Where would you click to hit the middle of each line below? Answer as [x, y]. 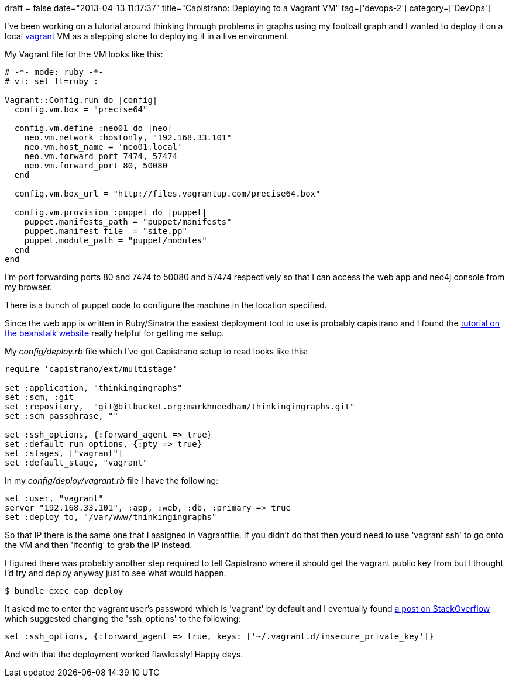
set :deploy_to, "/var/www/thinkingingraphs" [111, 517]
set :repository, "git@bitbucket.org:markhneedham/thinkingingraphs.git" [180, 407]
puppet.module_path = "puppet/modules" [116, 240]
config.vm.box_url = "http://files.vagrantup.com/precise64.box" [167, 194]
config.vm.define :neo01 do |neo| [93, 128]
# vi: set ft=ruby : [52, 81]
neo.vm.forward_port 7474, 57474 [101, 156]
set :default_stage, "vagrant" [76, 463]
